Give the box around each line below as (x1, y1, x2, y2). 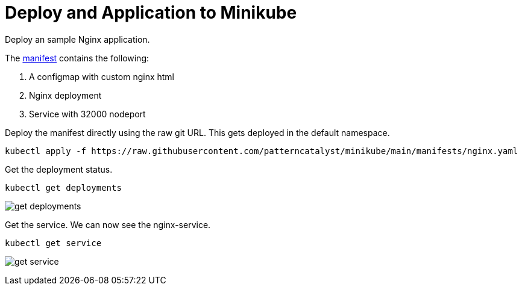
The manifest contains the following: (5, 52, 149, 63)
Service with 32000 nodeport (29, 108, 146, 119)
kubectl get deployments (5, 182, 122, 193)
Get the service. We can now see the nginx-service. (5, 219, 211, 230)
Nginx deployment (29, 90, 102, 100)
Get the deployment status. (5, 164, 113, 174)
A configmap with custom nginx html (29, 71, 175, 82)
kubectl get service (5, 238, 102, 248)
